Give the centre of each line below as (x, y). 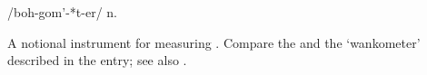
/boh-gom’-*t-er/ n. (62, 12)
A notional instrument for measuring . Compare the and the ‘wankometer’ (214, 42)
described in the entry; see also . (97, 60)
